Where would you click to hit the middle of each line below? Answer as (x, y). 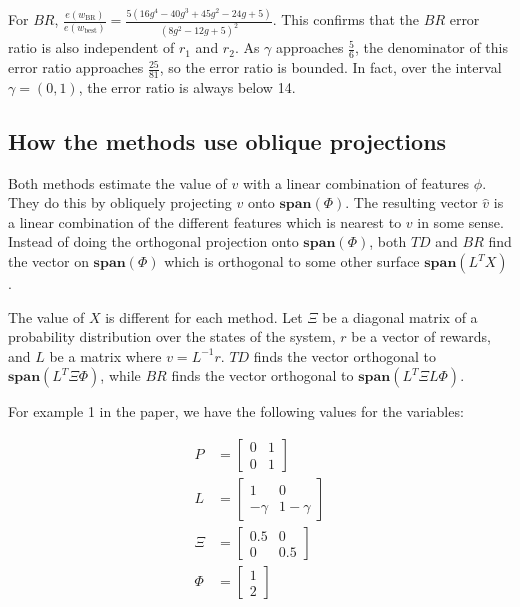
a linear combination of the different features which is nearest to (205, 221)
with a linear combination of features (356, 182)
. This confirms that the (346, 19)
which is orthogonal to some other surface (292, 261)
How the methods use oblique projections (227, 140)
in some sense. (460, 221)
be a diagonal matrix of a (400, 316)
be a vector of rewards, (421, 336)
